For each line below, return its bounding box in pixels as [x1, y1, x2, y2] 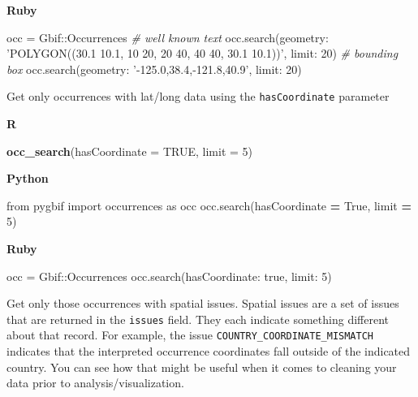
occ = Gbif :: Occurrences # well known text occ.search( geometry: [6, 28, 329, 45]
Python [6, 170, 49, 187]
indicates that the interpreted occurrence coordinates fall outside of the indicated [6, 343, 411, 360]
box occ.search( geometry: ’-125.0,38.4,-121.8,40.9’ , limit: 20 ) [6, 60, 302, 77]
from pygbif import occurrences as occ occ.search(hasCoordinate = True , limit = [6, 196, 412, 214]
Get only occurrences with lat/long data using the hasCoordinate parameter [6, 88, 390, 105]
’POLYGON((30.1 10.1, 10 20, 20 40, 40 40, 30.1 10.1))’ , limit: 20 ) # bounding [6, 45, 399, 62]
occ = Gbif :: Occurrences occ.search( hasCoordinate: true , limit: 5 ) [6, 267, 332, 284]
